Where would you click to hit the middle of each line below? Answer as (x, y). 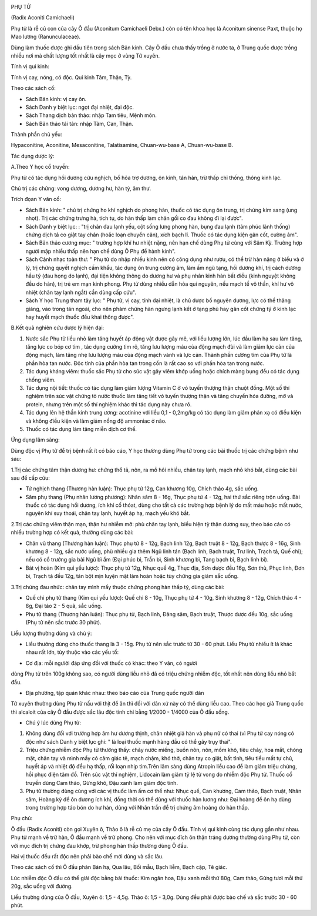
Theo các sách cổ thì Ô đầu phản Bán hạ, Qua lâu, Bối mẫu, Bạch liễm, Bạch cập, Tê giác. (119, 867)
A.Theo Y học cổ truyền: (40, 167)
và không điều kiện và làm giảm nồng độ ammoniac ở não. (96, 421)
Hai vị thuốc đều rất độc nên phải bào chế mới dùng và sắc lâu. (87, 856)
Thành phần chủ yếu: (37, 135)
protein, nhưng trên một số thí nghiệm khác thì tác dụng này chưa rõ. (109, 404)
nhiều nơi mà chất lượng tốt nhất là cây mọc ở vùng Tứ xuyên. (85, 55)
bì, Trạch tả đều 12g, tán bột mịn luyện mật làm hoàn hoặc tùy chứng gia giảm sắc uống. (132, 576)
